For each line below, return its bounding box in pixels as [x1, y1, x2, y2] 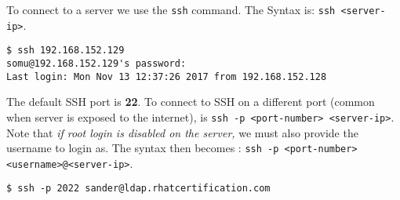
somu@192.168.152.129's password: [6, 57, 187, 69]
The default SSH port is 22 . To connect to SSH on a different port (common [6, 93, 375, 110]
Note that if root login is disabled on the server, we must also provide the [6, 124, 358, 140]
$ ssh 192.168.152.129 [6, 45, 125, 56]
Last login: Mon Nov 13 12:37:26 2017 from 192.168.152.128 [6, 71, 327, 82]
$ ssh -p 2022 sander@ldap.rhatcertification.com [6, 183, 271, 195]
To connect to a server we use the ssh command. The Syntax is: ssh [6, 2, 336, 17]
